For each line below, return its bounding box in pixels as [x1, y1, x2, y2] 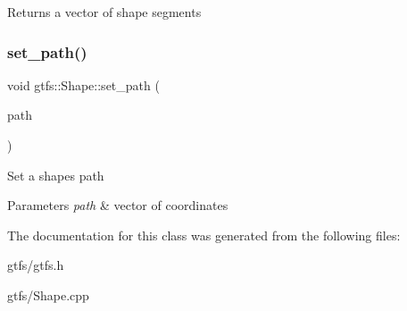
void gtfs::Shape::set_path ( [7, 75, 160, 94]
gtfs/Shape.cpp [7, 285, 89, 304]
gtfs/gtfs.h [7, 256, 64, 274]
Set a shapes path [7, 165, 104, 184]
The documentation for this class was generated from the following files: [7, 225, 401, 244]
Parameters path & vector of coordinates [7, 196, 228, 214]
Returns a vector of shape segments [7, 3, 202, 21]
